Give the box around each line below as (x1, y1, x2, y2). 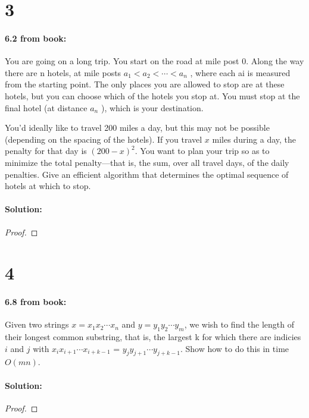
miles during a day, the (212, 133, 296, 145)
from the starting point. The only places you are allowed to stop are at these (5, 78, 285, 90)
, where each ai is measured (190, 66, 291, 78)
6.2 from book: (5, 32, 67, 44)
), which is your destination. (101, 101, 204, 114)
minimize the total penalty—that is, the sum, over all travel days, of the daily (5, 156, 289, 168)
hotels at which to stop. (5, 180, 91, 192)
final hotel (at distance (5, 101, 88, 114)
